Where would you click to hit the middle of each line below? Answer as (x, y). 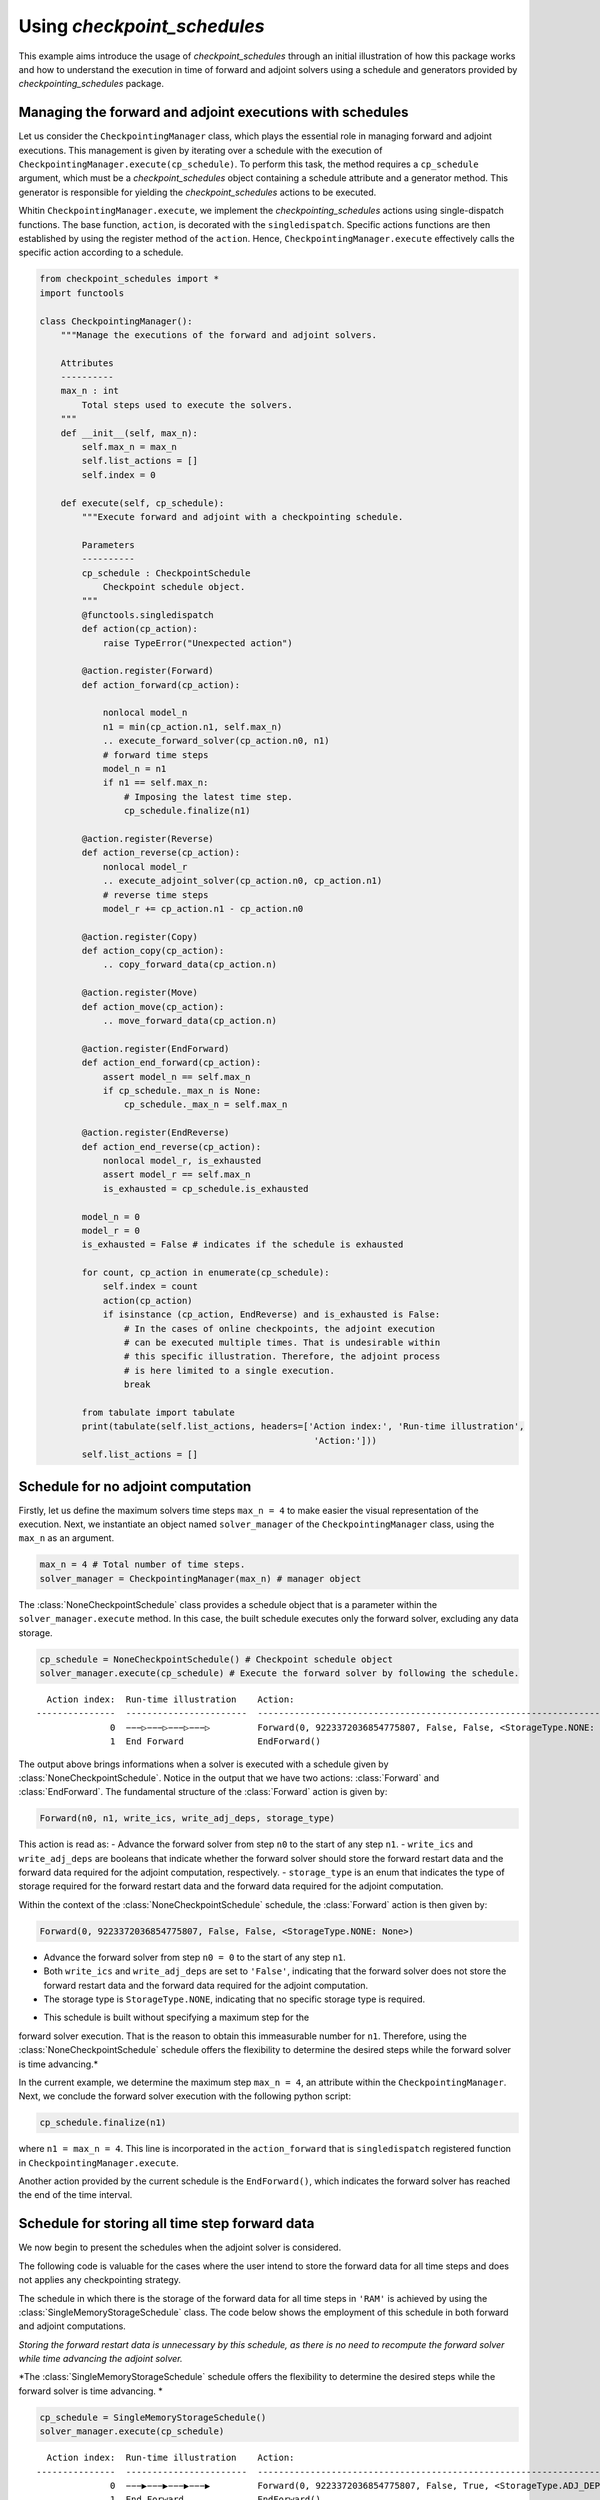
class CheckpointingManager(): (116, 321)
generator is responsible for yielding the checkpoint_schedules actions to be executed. (197, 192)
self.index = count (150, 1286)
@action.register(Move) (140, 993)
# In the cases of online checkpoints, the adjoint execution (279, 1328)
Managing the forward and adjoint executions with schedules (213, 112)
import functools (82, 293)
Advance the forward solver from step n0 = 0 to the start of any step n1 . (195, 1957)
